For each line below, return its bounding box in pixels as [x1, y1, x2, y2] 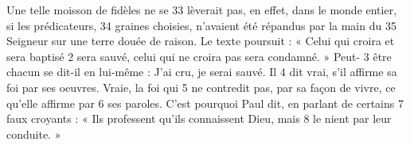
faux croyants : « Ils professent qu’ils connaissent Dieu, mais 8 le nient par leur [6, 110, 392, 127]
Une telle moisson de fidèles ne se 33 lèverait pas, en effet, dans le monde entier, [6, 2, 397, 17]
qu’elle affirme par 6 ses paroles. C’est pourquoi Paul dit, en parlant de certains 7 [6, 94, 404, 111]
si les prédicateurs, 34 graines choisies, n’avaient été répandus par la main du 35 [6, 17, 396, 33]
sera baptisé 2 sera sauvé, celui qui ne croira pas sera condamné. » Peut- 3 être [6, 48, 392, 64]
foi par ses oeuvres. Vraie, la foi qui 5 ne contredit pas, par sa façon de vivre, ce [6, 78, 396, 95]
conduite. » [6, 125, 61, 142]
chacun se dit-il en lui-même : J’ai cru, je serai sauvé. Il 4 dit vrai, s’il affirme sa [6, 63, 397, 80]
